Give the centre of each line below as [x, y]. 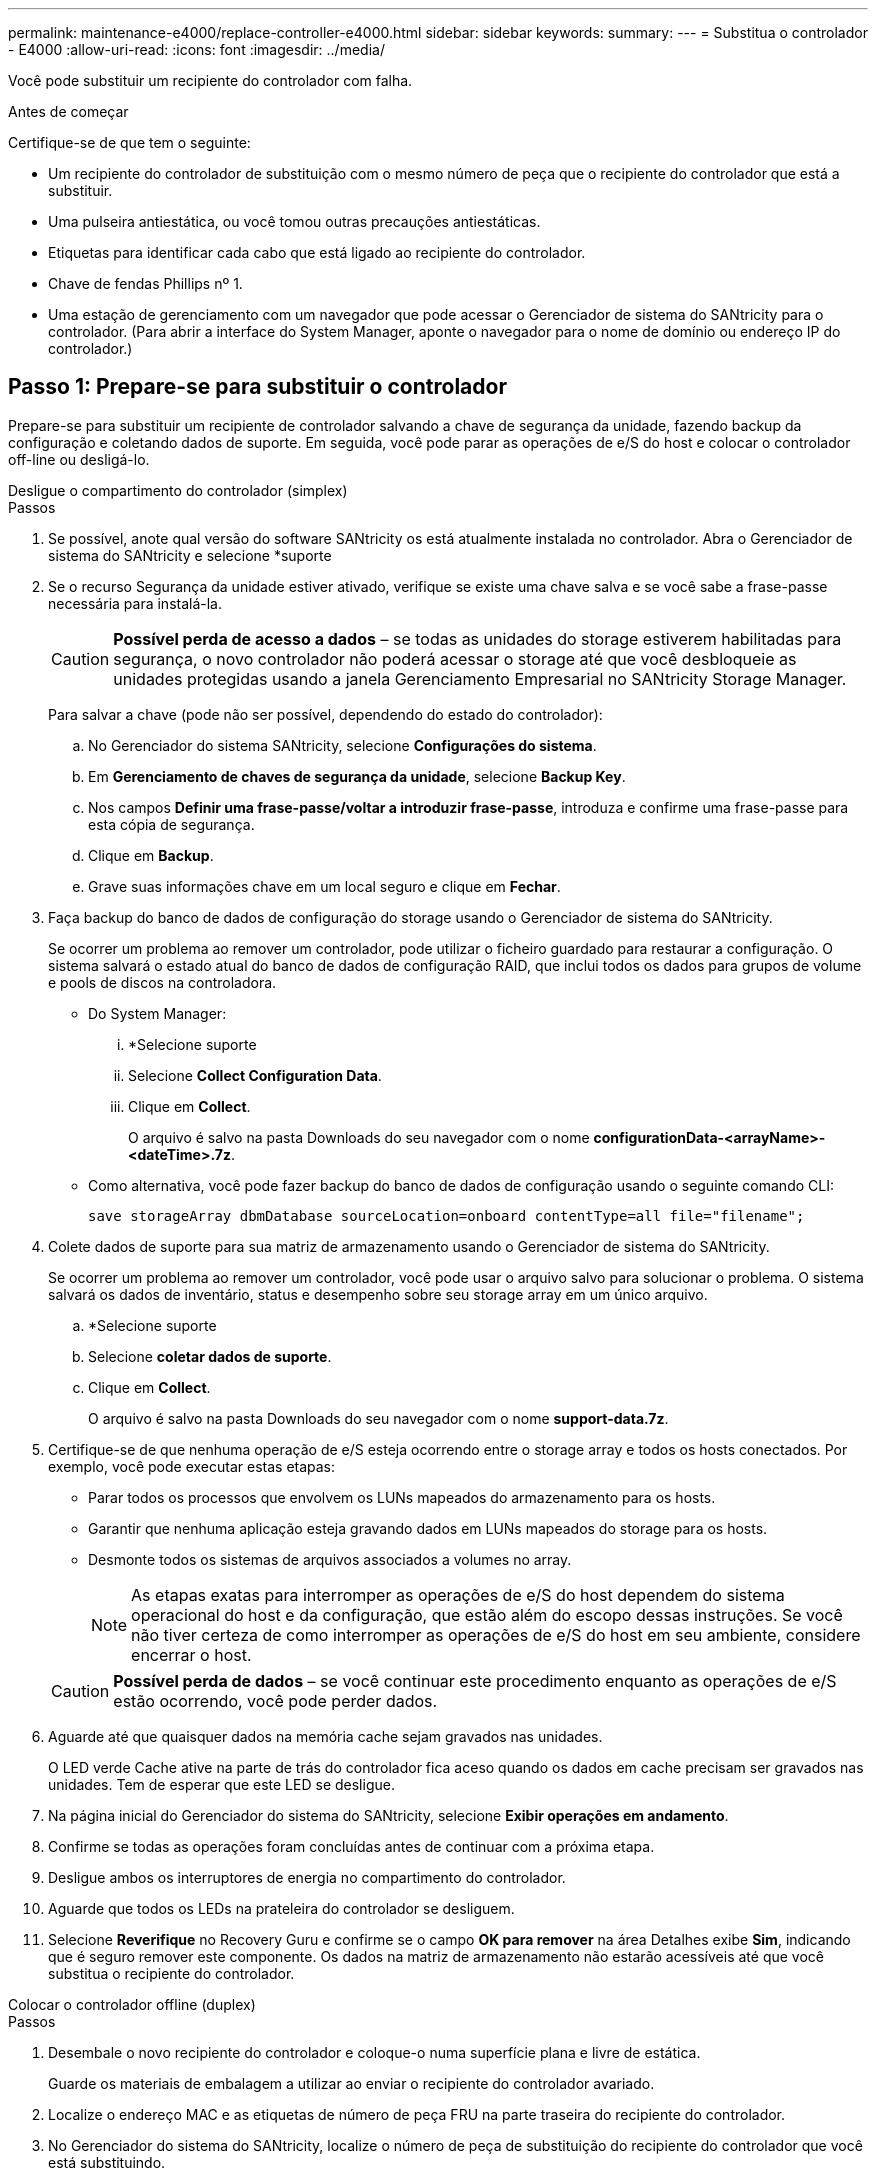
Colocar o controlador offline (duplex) [132, 2004]
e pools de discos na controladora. [162, 982]
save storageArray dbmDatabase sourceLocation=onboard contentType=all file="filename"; [446, 1215]
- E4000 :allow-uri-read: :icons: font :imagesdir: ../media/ [196, 49]
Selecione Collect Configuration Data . [255, 1075]
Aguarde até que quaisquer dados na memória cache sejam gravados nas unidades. [325, 1736]
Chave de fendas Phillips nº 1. [145, 283]
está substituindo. [107, 2162]
